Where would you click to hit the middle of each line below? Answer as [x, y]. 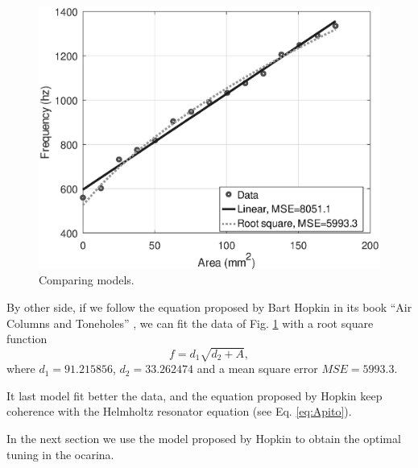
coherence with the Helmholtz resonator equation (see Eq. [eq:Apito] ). [179, 411]
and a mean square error [257, 369]
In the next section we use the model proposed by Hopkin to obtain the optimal [204, 439]
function [27, 339]
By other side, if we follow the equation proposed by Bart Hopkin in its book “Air [209, 306]
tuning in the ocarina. [60, 454]
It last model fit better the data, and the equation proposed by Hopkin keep [195, 395]
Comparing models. [87, 280]
